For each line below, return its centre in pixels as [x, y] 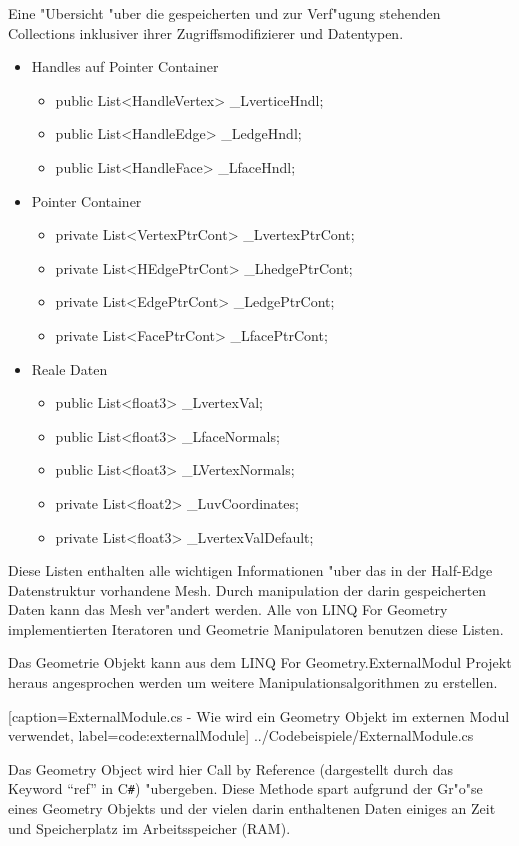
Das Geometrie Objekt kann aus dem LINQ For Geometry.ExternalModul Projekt [260, 662]
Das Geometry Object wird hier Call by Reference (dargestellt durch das [231, 768]
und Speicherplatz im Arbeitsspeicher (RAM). [149, 827]
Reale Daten [69, 368]
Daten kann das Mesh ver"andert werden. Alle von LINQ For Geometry [228, 609]
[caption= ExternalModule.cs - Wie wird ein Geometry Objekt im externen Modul [259, 715]
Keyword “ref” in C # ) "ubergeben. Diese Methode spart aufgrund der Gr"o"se [245, 788]
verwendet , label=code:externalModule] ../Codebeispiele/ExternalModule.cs [241, 735]
